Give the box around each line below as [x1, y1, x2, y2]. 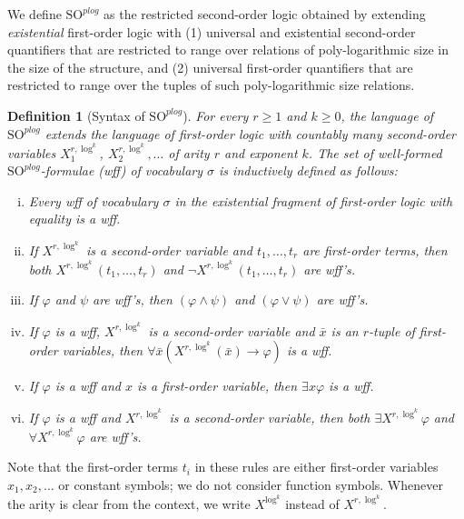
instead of [285, 494, 340, 513]
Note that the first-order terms [7, 457, 179, 476]
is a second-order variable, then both [169, 408, 370, 427]
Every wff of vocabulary [28, 191, 159, 210]
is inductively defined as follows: [219, 161, 398, 180]
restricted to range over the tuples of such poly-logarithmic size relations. [7, 75, 415, 95]
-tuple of [369, 321, 415, 340]
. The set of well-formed [308, 143, 442, 162]
